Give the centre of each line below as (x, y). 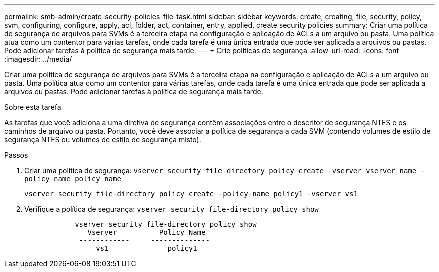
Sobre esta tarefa (33, 107)
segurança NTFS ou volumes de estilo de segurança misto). (103, 140)
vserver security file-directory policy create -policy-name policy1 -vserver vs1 (191, 194)
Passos (16, 155)
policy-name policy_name (73, 179)
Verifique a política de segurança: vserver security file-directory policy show (171, 209)
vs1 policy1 (147, 248)
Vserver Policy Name (147, 232)
